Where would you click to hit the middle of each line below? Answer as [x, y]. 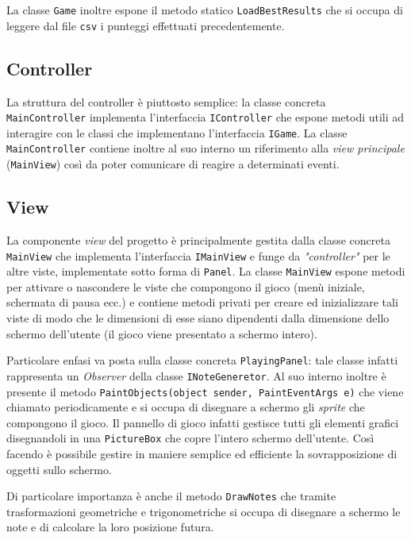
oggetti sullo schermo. [59, 469]
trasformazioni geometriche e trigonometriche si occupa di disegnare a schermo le [204, 511]
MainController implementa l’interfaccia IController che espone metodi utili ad [205, 117]
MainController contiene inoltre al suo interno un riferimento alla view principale [205, 148]
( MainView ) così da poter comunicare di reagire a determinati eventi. [173, 164]
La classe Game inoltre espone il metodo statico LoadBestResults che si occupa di [205, 10]
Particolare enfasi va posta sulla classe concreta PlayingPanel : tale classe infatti [202, 360]
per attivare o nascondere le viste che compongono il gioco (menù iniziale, [186, 286]
